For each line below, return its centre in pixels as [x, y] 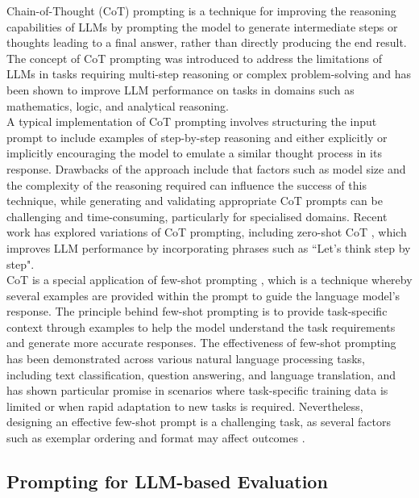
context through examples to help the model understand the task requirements [201, 326]
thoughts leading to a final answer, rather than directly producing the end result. [207, 42]
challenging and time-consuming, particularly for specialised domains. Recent [197, 216]
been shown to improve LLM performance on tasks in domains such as [180, 89]
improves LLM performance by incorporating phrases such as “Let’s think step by [209, 247]
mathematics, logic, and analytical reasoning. [118, 105]
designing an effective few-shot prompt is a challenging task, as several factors [199, 422]
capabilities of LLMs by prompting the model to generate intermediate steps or [202, 26]
